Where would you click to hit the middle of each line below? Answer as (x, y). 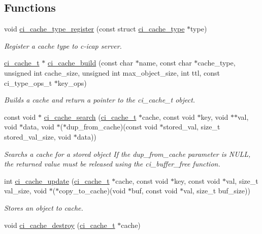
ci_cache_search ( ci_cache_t (90, 116)
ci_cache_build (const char (90, 63)
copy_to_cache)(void (92, 191)
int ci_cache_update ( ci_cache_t (57, 180)
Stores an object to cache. (44, 207)
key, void (215, 116)
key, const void (197, 180)
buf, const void (154, 191)
